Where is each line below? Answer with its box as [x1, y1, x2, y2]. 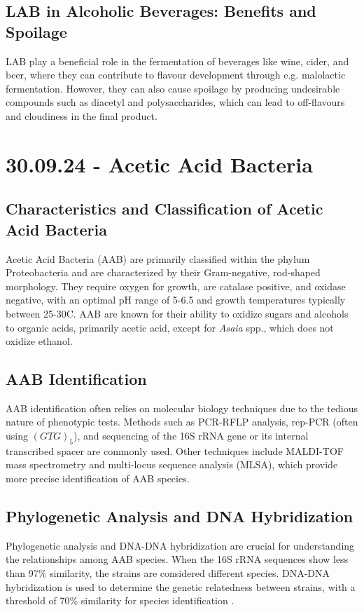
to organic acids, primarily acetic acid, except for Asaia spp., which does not [6, 320, 334, 334]
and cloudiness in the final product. [6, 108, 157, 123]
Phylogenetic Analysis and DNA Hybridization [6, 505, 353, 527]
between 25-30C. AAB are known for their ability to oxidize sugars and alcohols [6, 306, 349, 320]
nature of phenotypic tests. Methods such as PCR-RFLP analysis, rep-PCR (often [6, 414, 358, 429]
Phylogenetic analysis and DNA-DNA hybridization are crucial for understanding [6, 538, 355, 552]
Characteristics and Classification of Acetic [6, 198, 323, 219]
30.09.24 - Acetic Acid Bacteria [6, 149, 313, 178]
